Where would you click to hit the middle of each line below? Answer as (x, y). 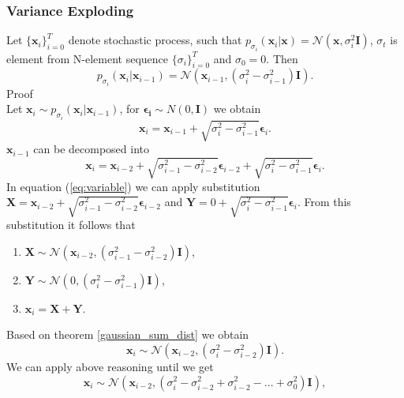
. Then (282, 58)
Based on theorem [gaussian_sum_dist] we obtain (128, 334)
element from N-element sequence (88, 58)
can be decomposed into (91, 149)
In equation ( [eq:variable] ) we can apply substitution (133, 186)
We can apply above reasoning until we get (110, 366)
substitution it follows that (71, 225)
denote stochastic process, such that (155, 40)
